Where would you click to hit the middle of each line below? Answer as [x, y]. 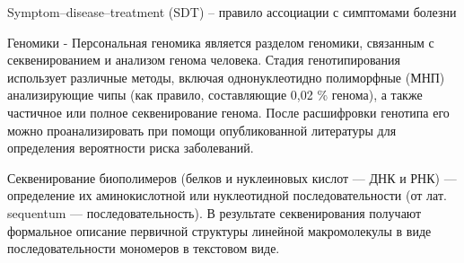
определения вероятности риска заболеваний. [131, 148]
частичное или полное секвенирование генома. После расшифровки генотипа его [228, 112]
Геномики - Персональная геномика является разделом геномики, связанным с [221, 42]
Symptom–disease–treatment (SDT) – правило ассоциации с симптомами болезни [232, 12]
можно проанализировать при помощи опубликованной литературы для [202, 130]
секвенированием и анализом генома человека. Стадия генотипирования [204, 60]
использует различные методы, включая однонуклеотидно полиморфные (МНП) [226, 77]
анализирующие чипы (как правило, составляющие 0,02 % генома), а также [215, 95]
